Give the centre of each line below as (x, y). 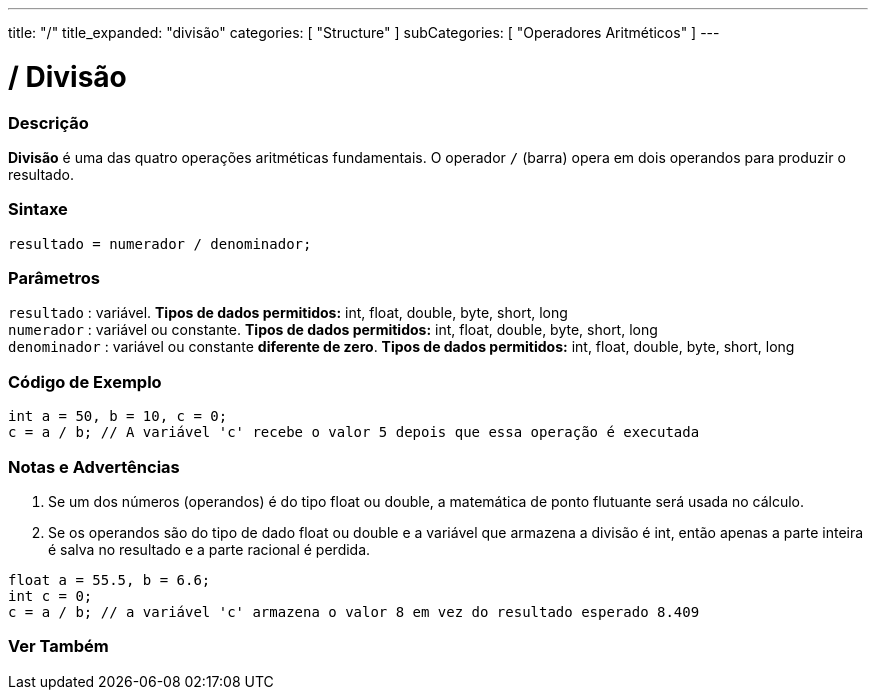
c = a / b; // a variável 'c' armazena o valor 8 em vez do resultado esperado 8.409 (354, 611)
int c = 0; (50, 595)
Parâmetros (54, 278)
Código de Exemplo (85, 381)
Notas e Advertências (94, 466)
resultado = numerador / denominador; (160, 243)
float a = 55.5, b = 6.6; (109, 579)
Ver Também (58, 646)
